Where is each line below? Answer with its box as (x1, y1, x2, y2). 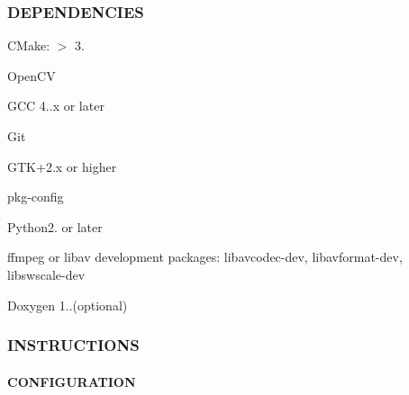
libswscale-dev (7, 265, 86, 283)
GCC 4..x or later (7, 96, 105, 115)
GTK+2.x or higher (7, 157, 117, 175)
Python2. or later (7, 217, 103, 236)
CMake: (7, 36, 50, 55)
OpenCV (7, 66, 56, 85)
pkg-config (7, 187, 64, 206)
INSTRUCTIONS (7, 334, 140, 356)
